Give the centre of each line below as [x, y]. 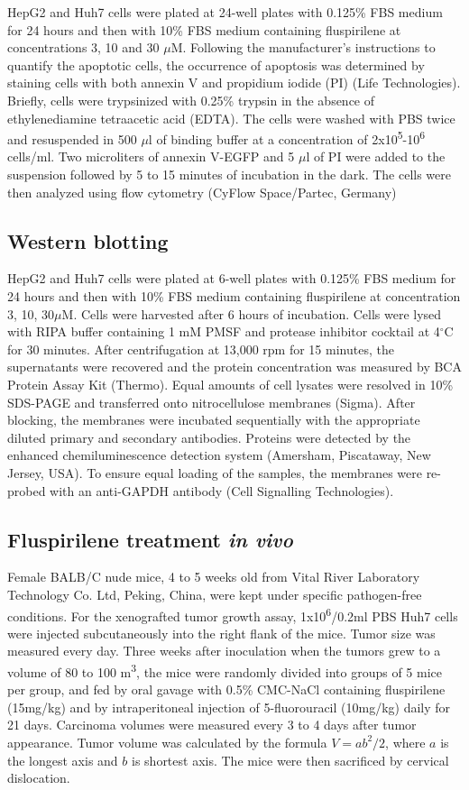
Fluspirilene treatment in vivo [150, 539]
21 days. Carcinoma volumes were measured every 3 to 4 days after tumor [212, 725]
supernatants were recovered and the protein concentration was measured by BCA [234, 367]
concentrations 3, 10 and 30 [83, 47]
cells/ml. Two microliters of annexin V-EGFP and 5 [151, 156]
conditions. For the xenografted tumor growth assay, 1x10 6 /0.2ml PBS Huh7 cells [233, 614]
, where [405, 742]
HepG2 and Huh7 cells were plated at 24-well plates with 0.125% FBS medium [225, 12]
